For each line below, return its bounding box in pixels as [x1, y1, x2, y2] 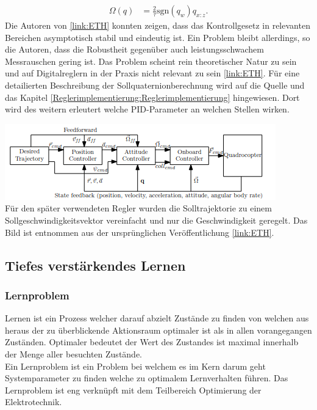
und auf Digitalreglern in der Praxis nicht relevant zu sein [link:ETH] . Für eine [5, 67, 300, 79]
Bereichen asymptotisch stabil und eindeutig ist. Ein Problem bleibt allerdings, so [5, 31, 310, 43]
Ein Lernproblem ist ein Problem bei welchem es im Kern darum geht [5, 359, 266, 372]
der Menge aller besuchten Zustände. [5, 347, 143, 360]
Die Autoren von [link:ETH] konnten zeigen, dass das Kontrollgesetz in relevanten [5, 19, 310, 32]
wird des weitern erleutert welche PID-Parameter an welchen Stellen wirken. [5, 103, 290, 115]
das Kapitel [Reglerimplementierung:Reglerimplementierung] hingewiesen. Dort [5, 90, 300, 103]
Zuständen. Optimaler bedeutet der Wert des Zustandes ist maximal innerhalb [5, 335, 299, 348]
